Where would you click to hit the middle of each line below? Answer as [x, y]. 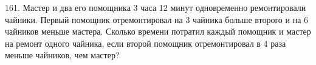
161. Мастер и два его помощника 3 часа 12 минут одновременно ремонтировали [156, 7]
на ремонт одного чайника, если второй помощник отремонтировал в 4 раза [146, 43]
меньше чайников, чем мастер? [62, 55]
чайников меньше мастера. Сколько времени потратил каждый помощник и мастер [158, 31]
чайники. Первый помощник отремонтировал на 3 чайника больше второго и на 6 [157, 19]
